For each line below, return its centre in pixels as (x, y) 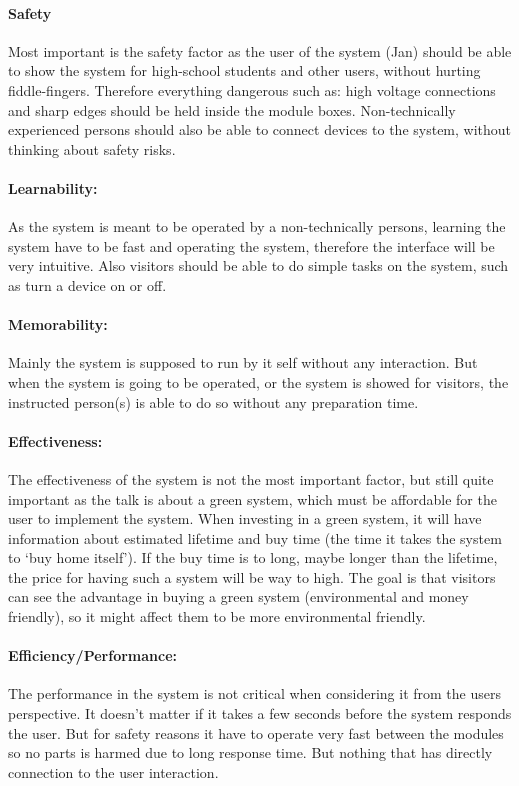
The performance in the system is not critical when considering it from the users (254, 693)
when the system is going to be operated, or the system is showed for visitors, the (258, 381)
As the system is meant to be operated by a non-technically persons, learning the (257, 226)
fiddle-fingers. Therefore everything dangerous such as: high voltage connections (252, 89)
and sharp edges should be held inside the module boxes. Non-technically (232, 109)
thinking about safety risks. (92, 148)
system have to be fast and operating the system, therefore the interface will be (251, 245)
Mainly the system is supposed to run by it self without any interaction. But (243, 362)
